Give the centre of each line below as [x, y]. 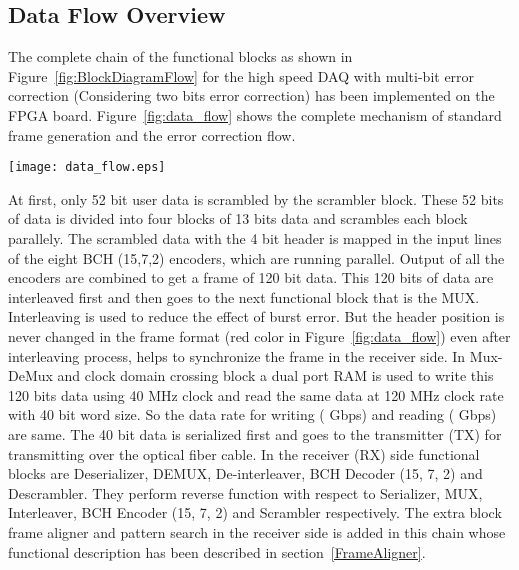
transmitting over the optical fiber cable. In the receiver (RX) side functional [244, 453]
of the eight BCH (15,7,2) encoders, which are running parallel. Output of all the [256, 257]
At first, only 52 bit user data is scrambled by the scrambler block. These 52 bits [256, 198]
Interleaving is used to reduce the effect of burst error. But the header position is [256, 316]
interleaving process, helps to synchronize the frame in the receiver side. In [237, 355]
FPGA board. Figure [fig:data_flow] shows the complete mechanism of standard [255, 114]
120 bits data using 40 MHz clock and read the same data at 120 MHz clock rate [256, 394]
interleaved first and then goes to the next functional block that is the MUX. [244, 296]
